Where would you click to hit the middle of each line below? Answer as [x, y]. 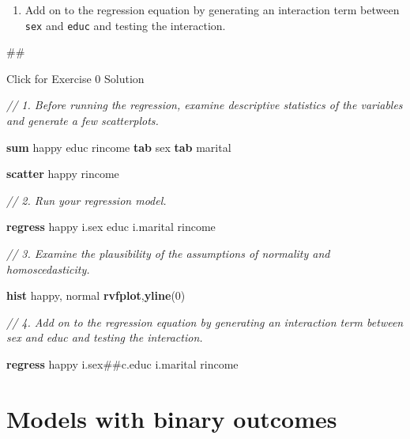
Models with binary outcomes [172, 418]
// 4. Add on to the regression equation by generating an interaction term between [205, 322]
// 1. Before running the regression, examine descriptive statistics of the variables [205, 105]
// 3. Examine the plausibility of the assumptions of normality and [168, 253]
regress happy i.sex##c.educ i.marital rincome [122, 363]
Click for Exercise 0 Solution [75, 78]
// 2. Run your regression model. [87, 200]
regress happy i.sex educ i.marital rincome [111, 227]
